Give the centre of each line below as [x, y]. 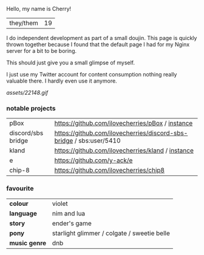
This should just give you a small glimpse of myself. [71, 63]
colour [19, 203]
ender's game [72, 223]
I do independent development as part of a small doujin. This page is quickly [102, 38]
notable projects [31, 108]
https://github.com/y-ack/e [93, 160]
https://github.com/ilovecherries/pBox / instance [124, 123]
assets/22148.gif [27, 93]
